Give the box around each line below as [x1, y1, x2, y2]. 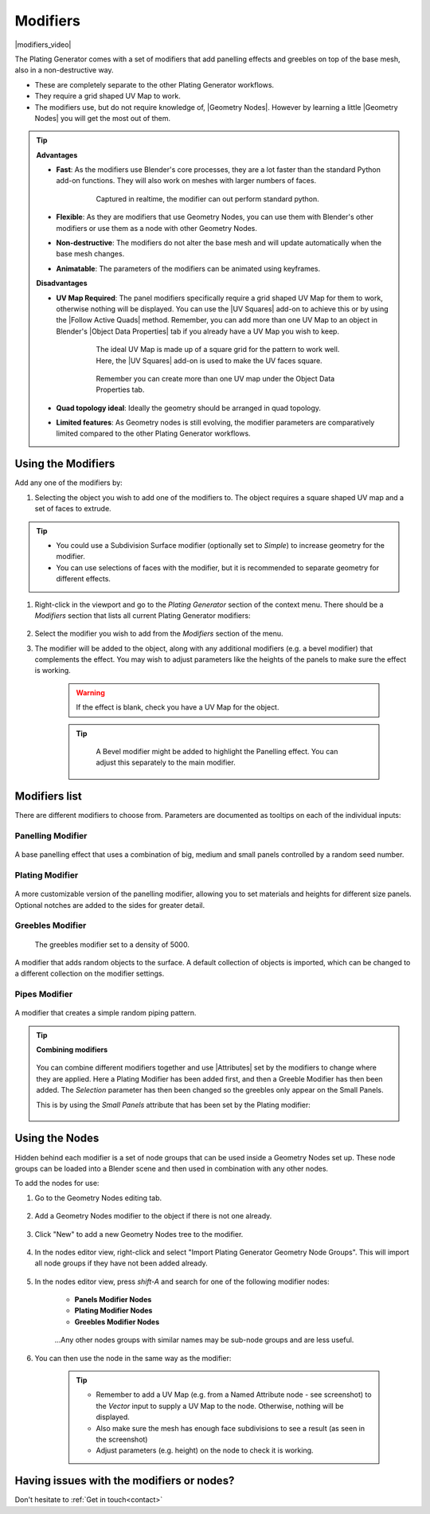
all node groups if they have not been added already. [34, 1258, 209, 1268]
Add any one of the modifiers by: [14, 478, 123, 487]
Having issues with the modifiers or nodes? [14, 1474, 235, 1488]
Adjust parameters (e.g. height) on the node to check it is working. [96, 1446, 314, 1455]
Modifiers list [14, 789, 83, 804]
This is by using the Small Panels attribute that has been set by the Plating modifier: [36, 1100, 311, 1109]
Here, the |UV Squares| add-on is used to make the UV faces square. [96, 355, 322, 366]
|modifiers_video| [14, 40, 72, 49]
